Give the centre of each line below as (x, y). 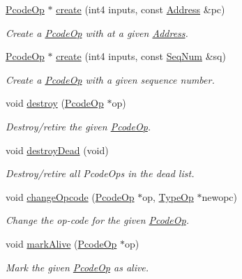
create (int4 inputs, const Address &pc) (141, 9)
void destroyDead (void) (57, 150)
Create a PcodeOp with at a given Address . (97, 32)
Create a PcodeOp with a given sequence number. (110, 79)
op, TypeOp (168, 196)
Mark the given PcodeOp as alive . (77, 267)
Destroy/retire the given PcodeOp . (78, 126)
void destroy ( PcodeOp (55, 103)
